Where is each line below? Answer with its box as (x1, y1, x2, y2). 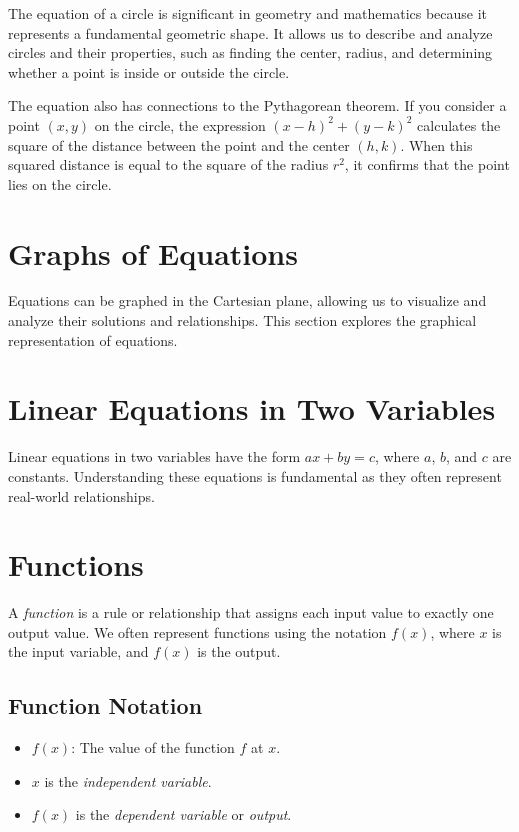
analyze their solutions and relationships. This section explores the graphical (8, 310, 477, 331)
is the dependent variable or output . (75, 804, 292, 825)
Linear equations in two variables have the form (8, 446, 301, 467)
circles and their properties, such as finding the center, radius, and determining (8, 42, 493, 63)
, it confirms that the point (344, 154, 510, 175)
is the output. (197, 641, 281, 662)
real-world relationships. (8, 485, 155, 506)
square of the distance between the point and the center (8, 134, 350, 155)
